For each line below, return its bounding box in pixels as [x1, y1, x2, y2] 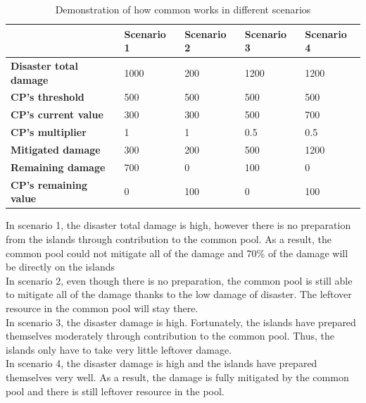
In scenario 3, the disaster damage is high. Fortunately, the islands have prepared [6, 314, 356, 329]
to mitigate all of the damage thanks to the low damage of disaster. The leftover [6, 287, 352, 302]
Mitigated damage [11, 142, 101, 156]
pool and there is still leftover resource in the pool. [6, 383, 225, 398]
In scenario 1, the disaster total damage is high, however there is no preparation [6, 218, 351, 232]
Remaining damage [11, 159, 106, 174]
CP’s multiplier [11, 125, 87, 139]
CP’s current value [11, 107, 103, 122]
